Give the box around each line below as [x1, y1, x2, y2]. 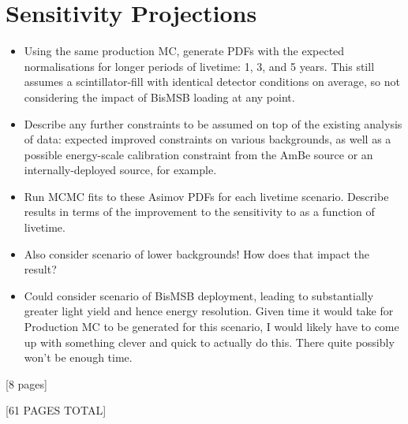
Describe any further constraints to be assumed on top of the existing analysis [24, 115, 402, 132]
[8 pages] [6, 375, 47, 392]
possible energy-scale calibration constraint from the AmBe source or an [24, 146, 373, 162]
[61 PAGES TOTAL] [6, 402, 107, 418]
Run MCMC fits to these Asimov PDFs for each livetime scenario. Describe [24, 188, 389, 204]
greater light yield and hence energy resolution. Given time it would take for [24, 303, 394, 319]
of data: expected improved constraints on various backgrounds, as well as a [24, 131, 391, 147]
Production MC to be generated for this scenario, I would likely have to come [24, 318, 399, 335]
